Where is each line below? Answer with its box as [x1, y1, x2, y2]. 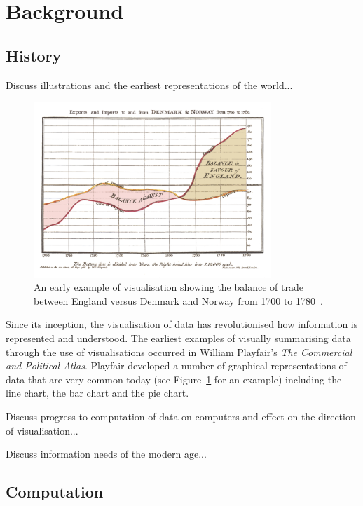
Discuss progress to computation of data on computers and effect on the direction [6, 409, 356, 423]
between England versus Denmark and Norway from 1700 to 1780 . [34, 293, 323, 308]
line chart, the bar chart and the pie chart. [6, 385, 189, 400]
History [6, 44, 62, 66]
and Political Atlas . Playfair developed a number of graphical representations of [6, 358, 347, 373]
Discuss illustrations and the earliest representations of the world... [6, 77, 293, 92]
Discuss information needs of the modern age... [6, 446, 207, 461]
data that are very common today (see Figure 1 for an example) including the [6, 371, 342, 386]
